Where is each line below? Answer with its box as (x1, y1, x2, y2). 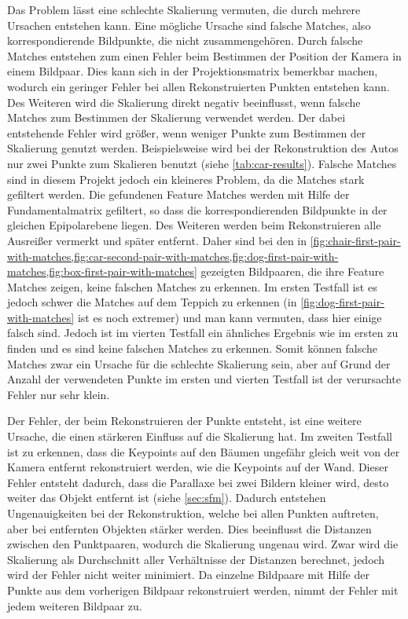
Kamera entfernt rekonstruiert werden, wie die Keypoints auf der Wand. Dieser (7, 459, 388, 475)
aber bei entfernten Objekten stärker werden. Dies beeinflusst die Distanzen (7, 520, 372, 537)
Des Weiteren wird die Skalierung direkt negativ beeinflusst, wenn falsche (7, 93, 361, 110)
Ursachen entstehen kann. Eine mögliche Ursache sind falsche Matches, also (7, 16, 371, 33)
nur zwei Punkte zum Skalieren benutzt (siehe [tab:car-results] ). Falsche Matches (7, 155, 397, 171)
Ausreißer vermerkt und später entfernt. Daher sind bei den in (7, 232, 307, 248)
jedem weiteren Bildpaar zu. (7, 597, 142, 614)
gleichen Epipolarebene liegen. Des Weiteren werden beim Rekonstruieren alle (7, 217, 381, 233)
